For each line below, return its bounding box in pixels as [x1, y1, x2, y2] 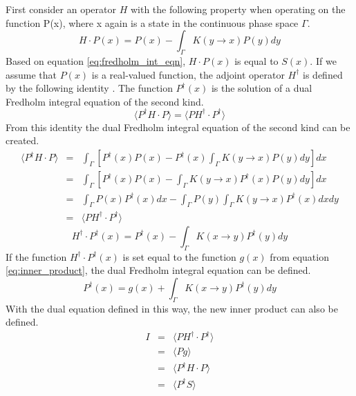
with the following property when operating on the [130, 2, 346, 16]
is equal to [234, 53, 279, 68]
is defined [303, 67, 343, 81]
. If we [310, 53, 337, 68]
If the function [6, 249, 67, 264]
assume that [6, 67, 57, 81]
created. [6, 133, 39, 148]
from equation [270, 249, 329, 264]
